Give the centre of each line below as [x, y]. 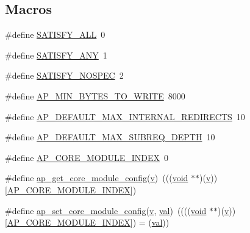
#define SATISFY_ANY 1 [56, 55]
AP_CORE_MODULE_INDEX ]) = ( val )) [88, 222]
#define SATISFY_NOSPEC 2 [64, 75]
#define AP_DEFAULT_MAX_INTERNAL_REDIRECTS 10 [125, 116]
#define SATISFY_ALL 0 [55, 34]
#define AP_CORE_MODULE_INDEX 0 [87, 157]
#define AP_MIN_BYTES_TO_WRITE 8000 [95, 95]
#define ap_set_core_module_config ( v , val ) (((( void [106, 210]
